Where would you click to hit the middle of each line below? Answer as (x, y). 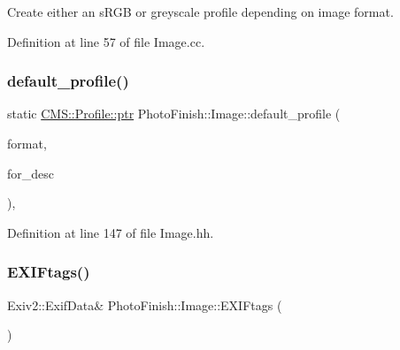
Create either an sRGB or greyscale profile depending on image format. (200, 11)
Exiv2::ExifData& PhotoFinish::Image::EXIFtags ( (145, 304)
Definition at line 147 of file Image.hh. (111, 232)
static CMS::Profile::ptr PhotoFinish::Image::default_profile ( (174, 114)
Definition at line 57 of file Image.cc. (106, 41)
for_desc (31, 173)
